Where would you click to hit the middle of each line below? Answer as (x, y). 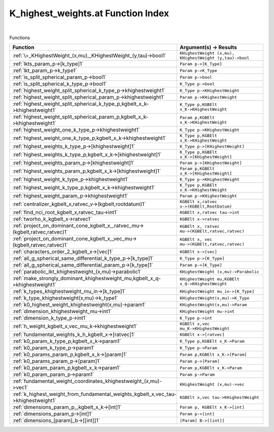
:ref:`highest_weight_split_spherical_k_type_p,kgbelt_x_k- (81, 104)
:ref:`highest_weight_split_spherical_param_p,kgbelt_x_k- (80, 117)
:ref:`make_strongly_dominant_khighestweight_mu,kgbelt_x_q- (87, 278)
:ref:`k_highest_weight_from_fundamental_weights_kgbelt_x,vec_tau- (94, 394)
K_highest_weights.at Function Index (89, 13)
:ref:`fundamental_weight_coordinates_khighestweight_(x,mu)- (87, 381)
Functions (20, 38)
